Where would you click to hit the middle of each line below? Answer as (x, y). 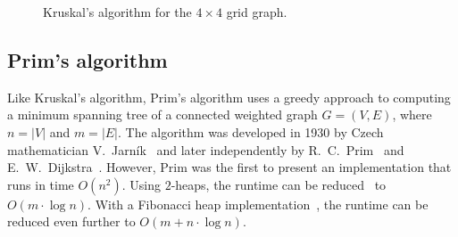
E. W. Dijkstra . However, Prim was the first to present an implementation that (229, 167)
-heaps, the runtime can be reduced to (279, 184)
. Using (141, 184)
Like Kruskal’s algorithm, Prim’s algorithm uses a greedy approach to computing (229, 97)
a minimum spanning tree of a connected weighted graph (162, 114)
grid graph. (257, 12)
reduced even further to (71, 221)
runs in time (41, 184)
